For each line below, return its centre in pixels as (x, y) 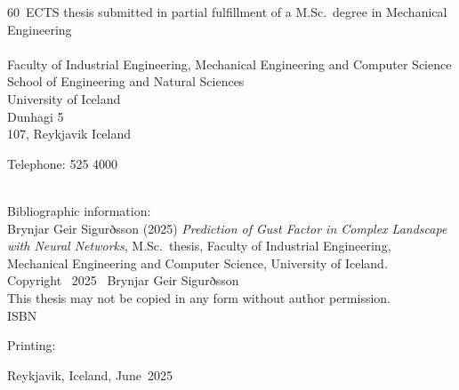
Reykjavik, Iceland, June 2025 (90, 374)
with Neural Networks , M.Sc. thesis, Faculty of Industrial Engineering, (199, 246)
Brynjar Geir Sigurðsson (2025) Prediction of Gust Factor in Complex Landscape (227, 228)
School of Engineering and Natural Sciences (126, 81)
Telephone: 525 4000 (63, 163)
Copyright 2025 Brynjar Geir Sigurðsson (123, 280)
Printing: (32, 345)
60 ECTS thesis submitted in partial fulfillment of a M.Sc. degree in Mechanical (227, 12)
